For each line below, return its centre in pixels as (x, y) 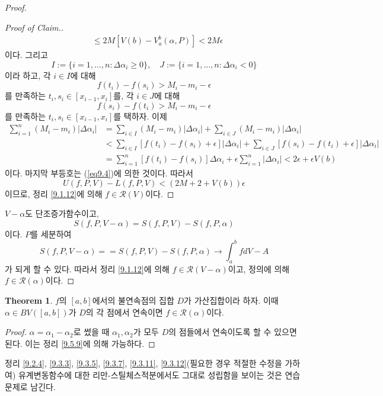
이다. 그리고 (26, 55)
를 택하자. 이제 (140, 116)
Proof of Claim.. (34, 27)
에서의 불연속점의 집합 (133, 300)
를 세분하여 (51, 234)
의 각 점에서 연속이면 (124, 312)
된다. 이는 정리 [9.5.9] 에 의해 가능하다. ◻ (80, 343)
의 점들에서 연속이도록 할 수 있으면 (233, 332)
